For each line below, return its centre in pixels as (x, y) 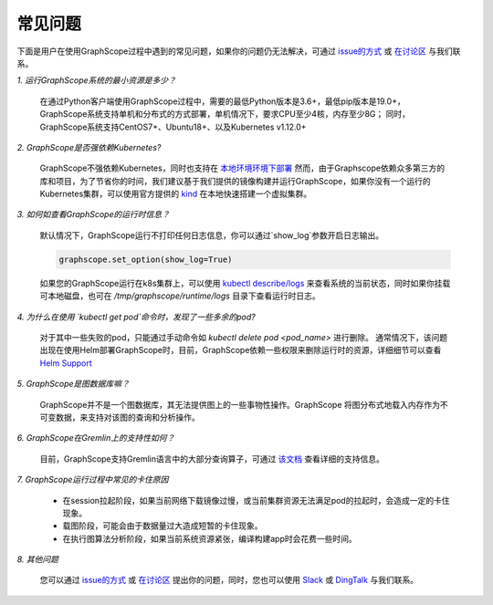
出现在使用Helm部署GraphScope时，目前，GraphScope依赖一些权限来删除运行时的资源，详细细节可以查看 (241, 350)
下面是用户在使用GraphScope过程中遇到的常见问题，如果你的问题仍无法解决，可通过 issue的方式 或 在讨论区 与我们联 (239, 51)
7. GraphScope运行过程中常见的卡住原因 (93, 480)
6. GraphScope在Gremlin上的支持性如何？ (96, 438)
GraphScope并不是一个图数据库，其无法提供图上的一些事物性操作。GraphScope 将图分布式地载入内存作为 (240, 404)
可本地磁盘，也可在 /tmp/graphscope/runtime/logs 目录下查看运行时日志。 (180, 296)
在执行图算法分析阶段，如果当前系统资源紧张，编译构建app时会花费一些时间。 (210, 538)
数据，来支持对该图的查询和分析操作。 (127, 417)
